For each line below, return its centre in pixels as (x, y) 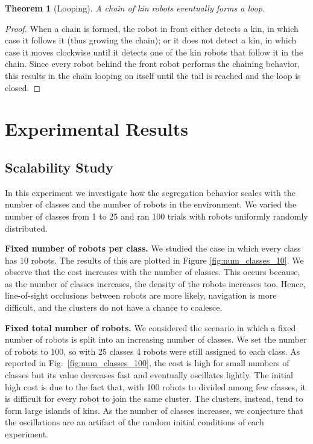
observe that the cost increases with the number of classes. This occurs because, (153, 272)
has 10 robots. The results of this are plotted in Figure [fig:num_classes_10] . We (154, 260)
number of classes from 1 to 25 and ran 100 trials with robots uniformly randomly (156, 216)
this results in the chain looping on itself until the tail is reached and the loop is (153, 75)
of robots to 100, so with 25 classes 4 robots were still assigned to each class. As (153, 351)
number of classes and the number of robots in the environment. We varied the (151, 204)
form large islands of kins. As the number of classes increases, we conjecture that (154, 410)
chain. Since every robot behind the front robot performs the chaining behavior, (153, 64)
